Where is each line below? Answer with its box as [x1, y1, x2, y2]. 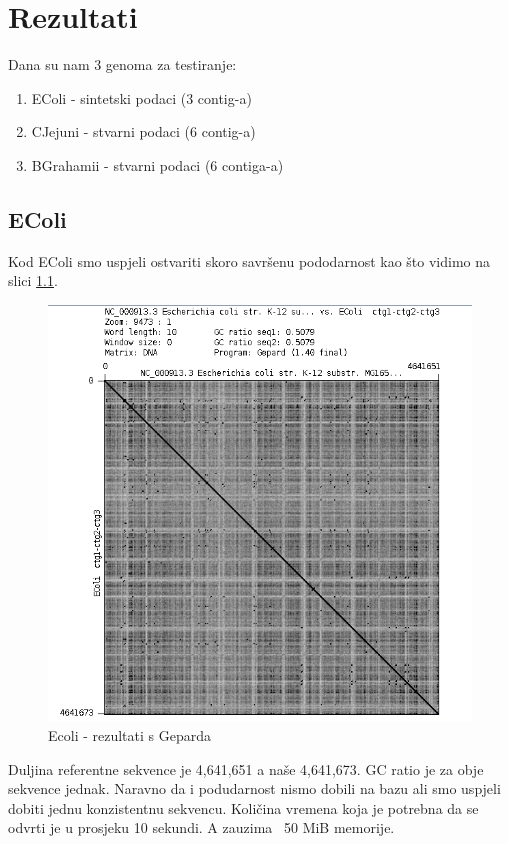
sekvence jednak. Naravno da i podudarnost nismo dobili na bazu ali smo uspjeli [8, 778, 501, 799]
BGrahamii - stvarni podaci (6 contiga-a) [31, 154, 284, 175]
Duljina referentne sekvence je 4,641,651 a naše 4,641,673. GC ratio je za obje [8, 758, 484, 779]
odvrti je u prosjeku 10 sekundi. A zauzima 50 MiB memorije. [8, 817, 395, 838]
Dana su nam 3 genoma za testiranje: [8, 54, 237, 75]
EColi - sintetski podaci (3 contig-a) [31, 87, 252, 108]
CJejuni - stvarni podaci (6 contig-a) [31, 121, 256, 142]
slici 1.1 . [8, 270, 58, 291]
